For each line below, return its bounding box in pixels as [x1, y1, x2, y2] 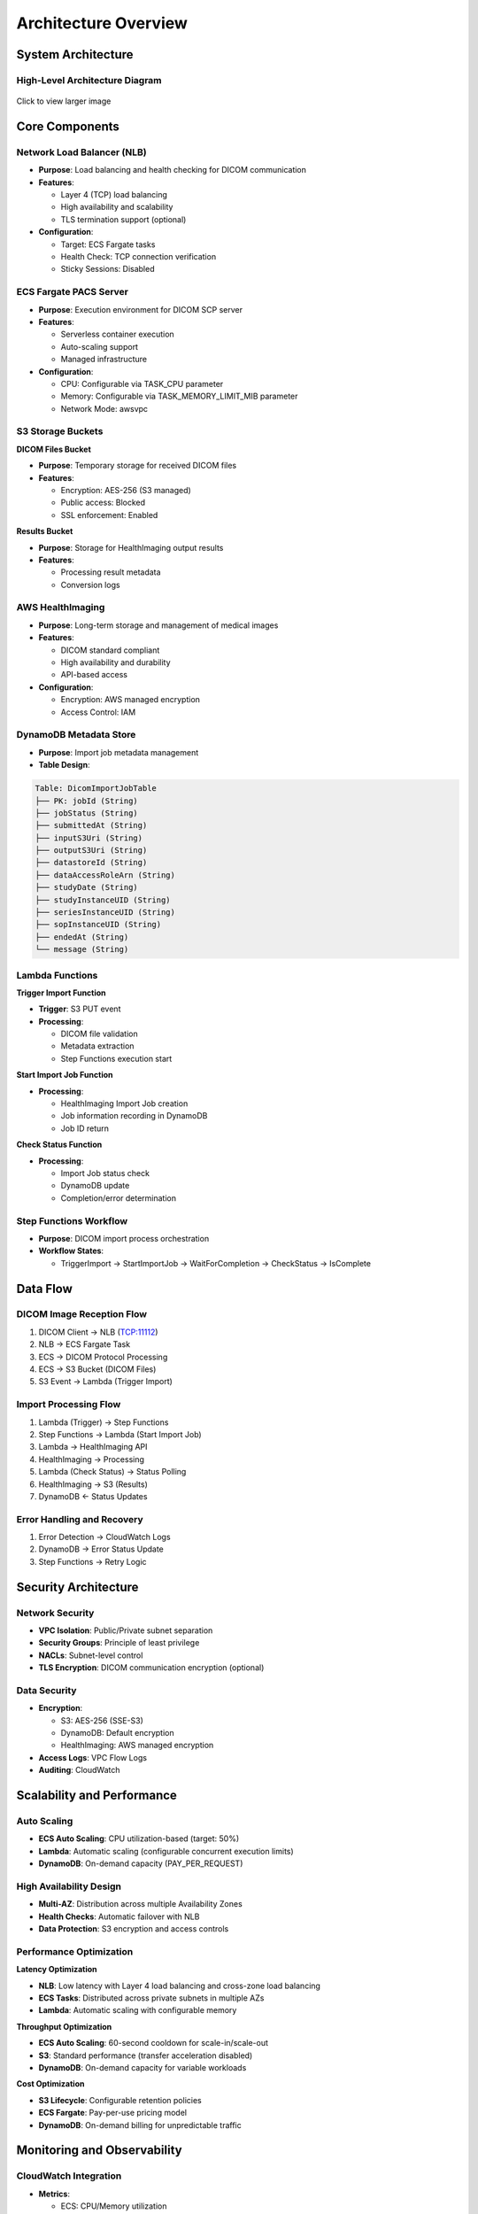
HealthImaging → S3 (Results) [38, 1479, 148, 1490]
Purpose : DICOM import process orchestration [38, 1233, 210, 1243]
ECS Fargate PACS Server [16, 286, 128, 298]
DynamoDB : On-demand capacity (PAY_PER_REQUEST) [38, 1858, 243, 1869]
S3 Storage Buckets [16, 425, 104, 437]
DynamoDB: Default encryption [60, 1728, 174, 1738]
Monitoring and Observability [16, 2143, 182, 2158]
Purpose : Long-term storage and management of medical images [38, 620, 279, 631]
